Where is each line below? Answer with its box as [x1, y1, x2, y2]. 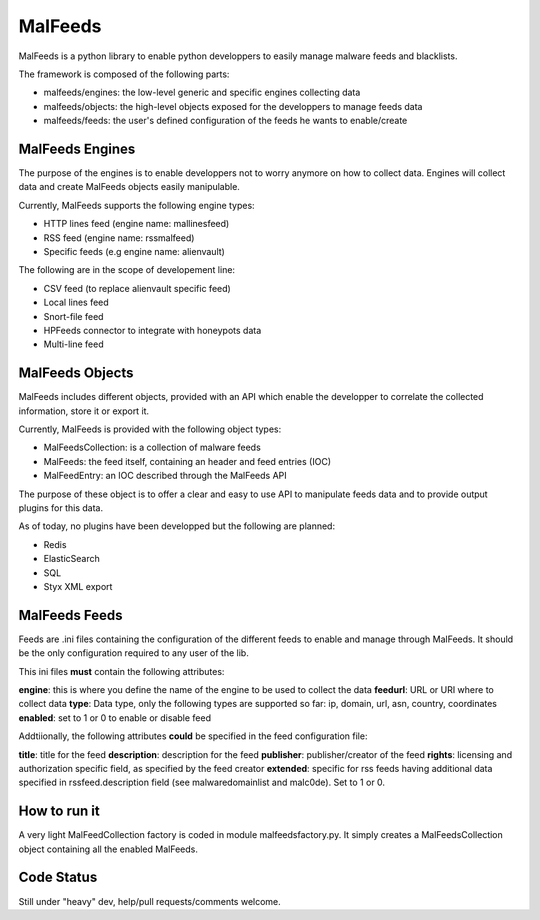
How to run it [18, 803, 100, 820]
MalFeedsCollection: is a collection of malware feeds [43, 441, 262, 454]
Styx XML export [43, 580, 113, 592]
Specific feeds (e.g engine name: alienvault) [43, 245, 225, 257]
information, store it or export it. [18, 405, 150, 417]
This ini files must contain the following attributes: [18, 665, 225, 677]
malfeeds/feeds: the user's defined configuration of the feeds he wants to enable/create [43, 115, 408, 127]
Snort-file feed [43, 310, 104, 322]
